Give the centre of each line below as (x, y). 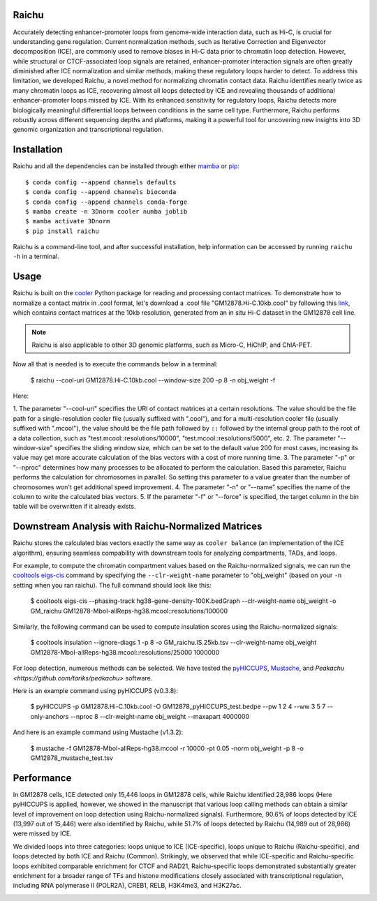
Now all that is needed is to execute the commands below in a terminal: (115, 364)
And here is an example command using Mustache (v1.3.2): (98, 732)
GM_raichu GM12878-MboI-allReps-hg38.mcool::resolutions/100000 (129, 611)
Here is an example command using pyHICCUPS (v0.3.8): (95, 690)
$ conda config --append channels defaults (101, 182)
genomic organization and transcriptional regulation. (88, 130)
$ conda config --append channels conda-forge (106, 202)
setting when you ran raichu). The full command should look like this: (112, 585)
